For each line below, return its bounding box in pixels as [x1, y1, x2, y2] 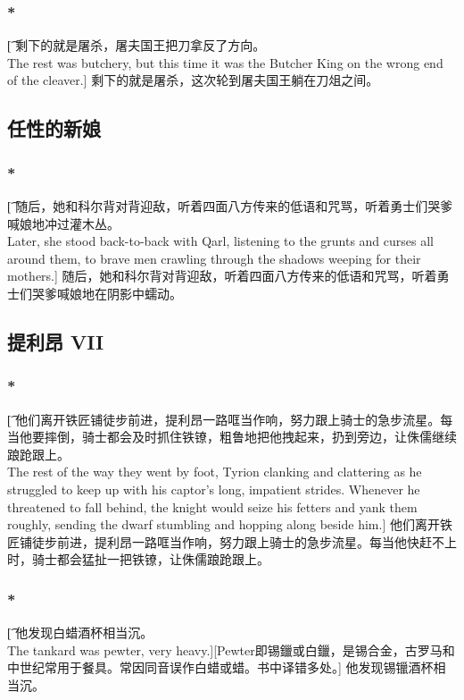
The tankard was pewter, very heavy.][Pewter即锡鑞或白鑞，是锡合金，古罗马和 [7, 640, 455, 659]
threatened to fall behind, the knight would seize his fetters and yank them [7, 497, 418, 516]
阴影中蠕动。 [106, 283, 182, 302]
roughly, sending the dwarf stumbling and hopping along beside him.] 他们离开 [7, 515, 440, 534]
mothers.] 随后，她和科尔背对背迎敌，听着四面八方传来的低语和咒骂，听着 [7, 266, 437, 285]
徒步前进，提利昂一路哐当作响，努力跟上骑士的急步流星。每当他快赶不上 [31, 532, 457, 551]
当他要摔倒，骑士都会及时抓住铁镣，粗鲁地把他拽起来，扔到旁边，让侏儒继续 [7, 427, 457, 446]
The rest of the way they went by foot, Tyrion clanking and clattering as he [7, 462, 422, 481]
